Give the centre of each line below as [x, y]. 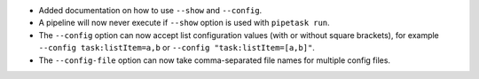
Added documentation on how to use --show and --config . [150, 10]
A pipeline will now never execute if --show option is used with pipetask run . [184, 23]
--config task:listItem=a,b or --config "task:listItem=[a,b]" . [177, 48]
